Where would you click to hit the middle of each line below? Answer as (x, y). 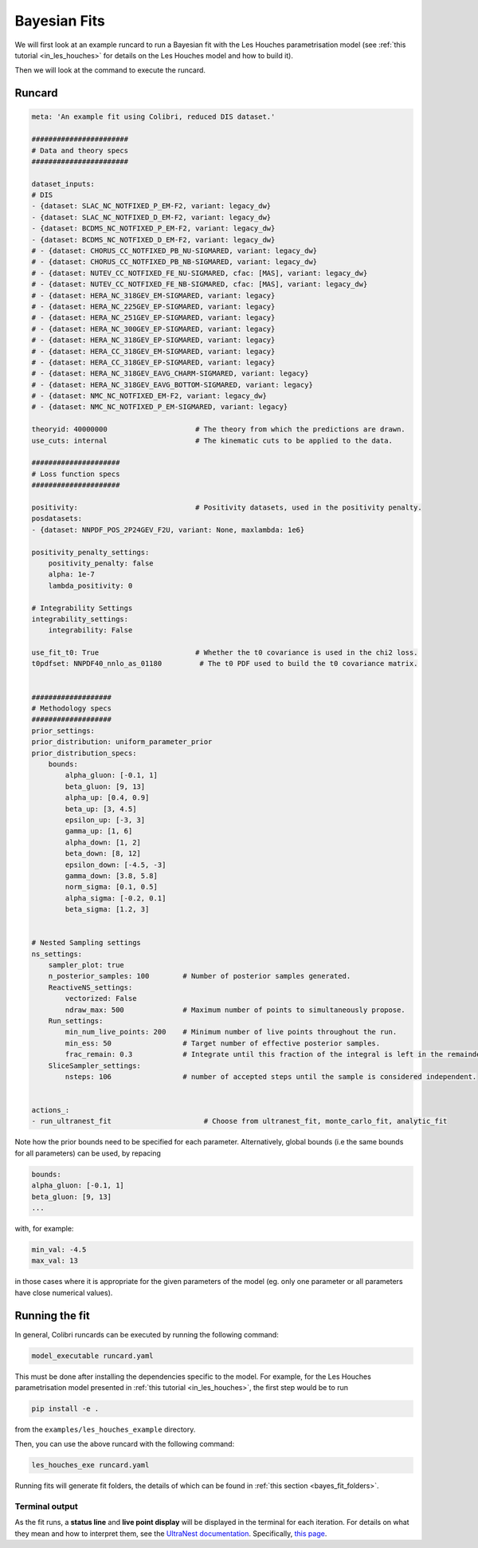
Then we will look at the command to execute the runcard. (110, 70)
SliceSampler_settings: (94, 1065)
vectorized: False (101, 999)
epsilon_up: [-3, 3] (105, 820)
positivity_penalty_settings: (90, 552)
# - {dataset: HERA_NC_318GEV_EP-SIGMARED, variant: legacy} (153, 340)
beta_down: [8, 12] (103, 854)
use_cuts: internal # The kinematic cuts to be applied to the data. (212, 440)
